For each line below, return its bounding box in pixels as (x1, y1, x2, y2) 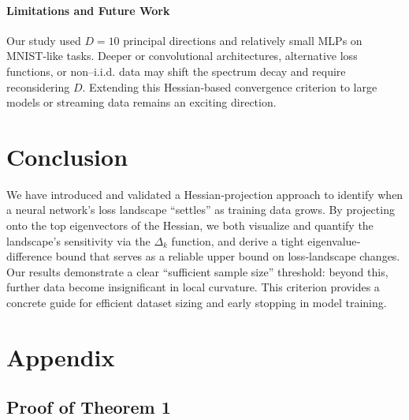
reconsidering (6, 78, 70, 95)
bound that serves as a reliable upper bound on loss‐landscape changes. (55, 248, 400, 264)
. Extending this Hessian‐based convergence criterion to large (82, 78, 377, 95)
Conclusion (6, 140, 128, 172)
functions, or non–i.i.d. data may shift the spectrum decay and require (6, 62, 346, 79)
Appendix (6, 340, 115, 373)
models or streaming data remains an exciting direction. (6, 94, 277, 111)
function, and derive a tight (171, 232, 304, 249)
